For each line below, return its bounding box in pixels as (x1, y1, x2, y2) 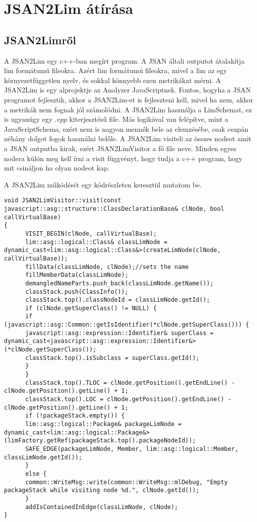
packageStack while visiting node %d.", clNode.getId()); (4, 487, 199, 494)
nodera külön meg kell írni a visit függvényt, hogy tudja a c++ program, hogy (4, 153, 243, 163)
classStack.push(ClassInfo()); (25, 288, 128, 295)
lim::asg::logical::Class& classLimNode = (25, 238, 168, 246)
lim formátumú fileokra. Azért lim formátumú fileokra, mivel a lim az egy (4, 65, 227, 76)
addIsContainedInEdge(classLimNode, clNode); (25, 503, 178, 511)
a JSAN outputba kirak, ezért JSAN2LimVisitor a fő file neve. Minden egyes (4, 143, 237, 153)
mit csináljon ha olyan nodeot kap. (4, 163, 110, 173)
